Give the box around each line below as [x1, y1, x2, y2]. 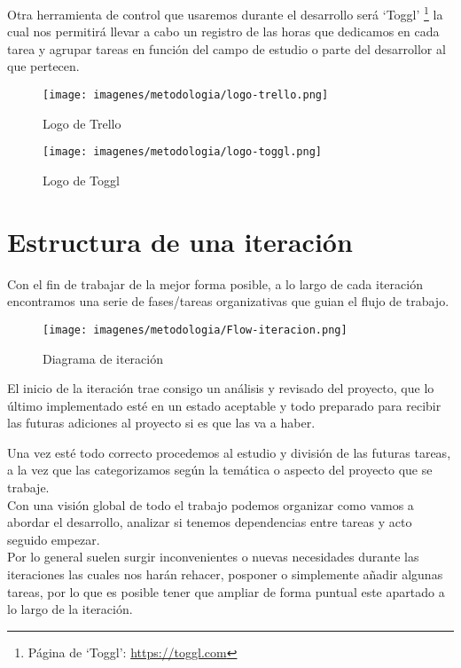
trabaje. [7, 478, 50, 497]
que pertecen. [7, 57, 80, 75]
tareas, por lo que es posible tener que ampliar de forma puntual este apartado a [7, 582, 445, 601]
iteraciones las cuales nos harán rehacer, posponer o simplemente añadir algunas [7, 565, 443, 584]
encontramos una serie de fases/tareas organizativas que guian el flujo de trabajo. [7, 292, 449, 310]
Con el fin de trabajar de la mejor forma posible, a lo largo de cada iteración [7, 274, 423, 293]
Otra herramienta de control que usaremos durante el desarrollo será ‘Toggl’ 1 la [7, 3, 443, 23]
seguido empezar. [7, 530, 100, 548]
